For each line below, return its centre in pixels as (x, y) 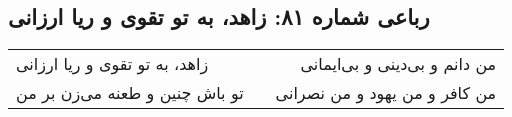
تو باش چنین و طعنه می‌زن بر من (130, 93)
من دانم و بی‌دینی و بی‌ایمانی (398, 64)
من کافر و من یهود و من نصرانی (386, 93)
